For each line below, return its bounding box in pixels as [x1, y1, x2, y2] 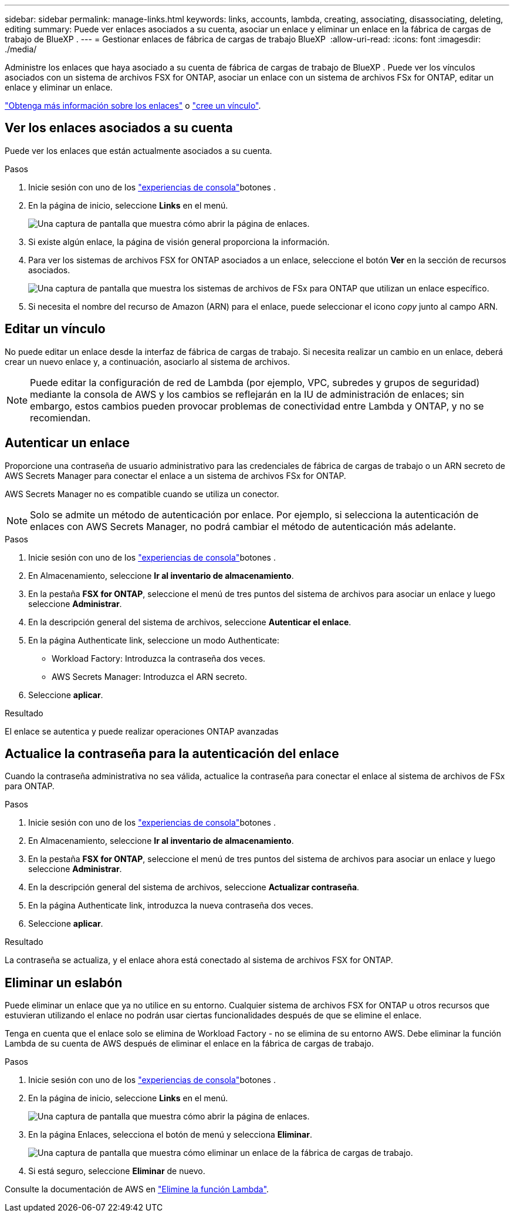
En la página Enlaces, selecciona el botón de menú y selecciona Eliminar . [28, 1129, 312, 1140]
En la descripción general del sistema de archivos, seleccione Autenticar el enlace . [28, 616, 351, 627]
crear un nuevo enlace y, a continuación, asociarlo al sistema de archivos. [5, 356, 290, 367]
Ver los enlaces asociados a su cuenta [5, 120, 233, 136]
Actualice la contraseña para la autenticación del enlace [5, 746, 339, 761]
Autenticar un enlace [5, 435, 130, 451]
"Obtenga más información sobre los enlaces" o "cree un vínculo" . [5, 100, 261, 110]
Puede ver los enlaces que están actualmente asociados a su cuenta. [5, 145, 272, 156]
